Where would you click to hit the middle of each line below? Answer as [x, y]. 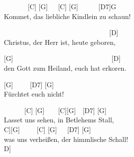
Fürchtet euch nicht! [34, 94]
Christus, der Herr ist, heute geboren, [60, 42]
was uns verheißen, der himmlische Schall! [66, 139]
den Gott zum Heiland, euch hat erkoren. [65, 68]
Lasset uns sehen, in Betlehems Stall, [59, 120]
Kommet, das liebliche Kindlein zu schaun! [67, 16]
